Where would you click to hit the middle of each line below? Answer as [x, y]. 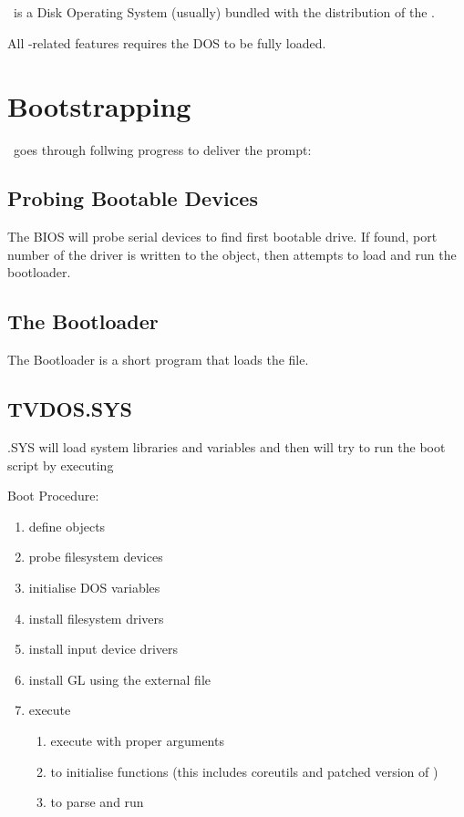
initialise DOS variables [94, 588]
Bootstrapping [99, 105]
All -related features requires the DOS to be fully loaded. [167, 42]
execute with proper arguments [137, 741]
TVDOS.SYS [70, 409]
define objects [67, 526]
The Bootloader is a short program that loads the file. [158, 360]
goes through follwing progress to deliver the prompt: [162, 149]
